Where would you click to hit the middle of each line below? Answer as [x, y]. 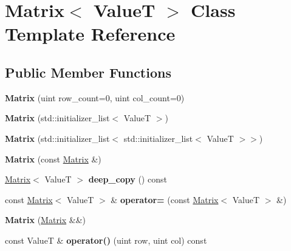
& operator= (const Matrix [165, 199]
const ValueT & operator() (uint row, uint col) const [106, 240]
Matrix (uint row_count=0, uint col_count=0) [95, 97]
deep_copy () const [128, 179]
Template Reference [90, 34]
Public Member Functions [88, 72]
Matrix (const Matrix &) [53, 159]
